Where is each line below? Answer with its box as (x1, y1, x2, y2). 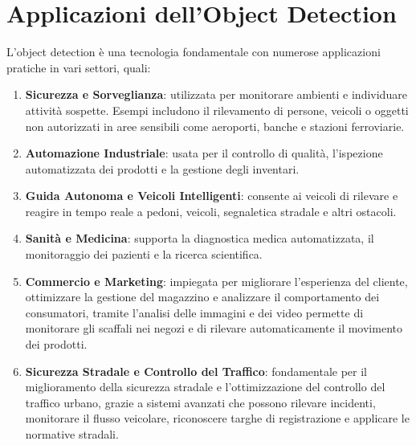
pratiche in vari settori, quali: (6, 59, 151, 76)
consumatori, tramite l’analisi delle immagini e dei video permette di (25, 304, 364, 320)
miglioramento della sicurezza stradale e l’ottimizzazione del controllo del (25, 378, 385, 395)
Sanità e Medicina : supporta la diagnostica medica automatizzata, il (25, 230, 374, 247)
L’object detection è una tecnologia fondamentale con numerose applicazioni (6, 43, 381, 60)
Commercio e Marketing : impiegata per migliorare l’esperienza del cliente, (25, 272, 408, 289)
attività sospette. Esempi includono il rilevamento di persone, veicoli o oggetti (25, 101, 409, 118)
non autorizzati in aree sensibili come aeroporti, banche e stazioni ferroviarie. (25, 117, 405, 134)
